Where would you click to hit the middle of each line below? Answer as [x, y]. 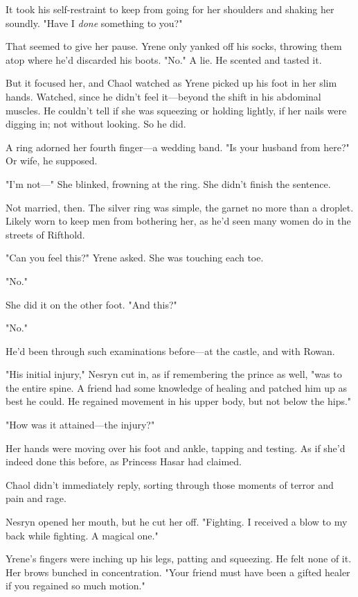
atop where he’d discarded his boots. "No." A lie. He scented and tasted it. [164, 59]
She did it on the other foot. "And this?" [91, 304]
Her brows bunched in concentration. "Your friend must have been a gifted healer [178, 572]
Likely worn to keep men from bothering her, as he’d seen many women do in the [178, 221]
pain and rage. [36, 498]
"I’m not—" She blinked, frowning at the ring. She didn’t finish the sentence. [168, 183]
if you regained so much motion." [75, 586]
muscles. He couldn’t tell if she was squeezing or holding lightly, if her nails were [176, 110]
